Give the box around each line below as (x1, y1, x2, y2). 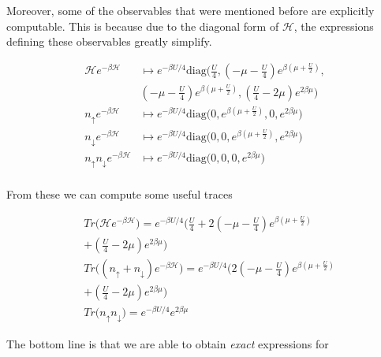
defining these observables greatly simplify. (6, 33, 212, 50)
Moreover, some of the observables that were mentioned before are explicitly (6, 2, 375, 18)
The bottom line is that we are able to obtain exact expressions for (6, 335, 329, 351)
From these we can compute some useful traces (6, 185, 233, 202)
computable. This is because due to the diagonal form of (6, 17, 279, 34)
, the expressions (293, 17, 374, 34)
